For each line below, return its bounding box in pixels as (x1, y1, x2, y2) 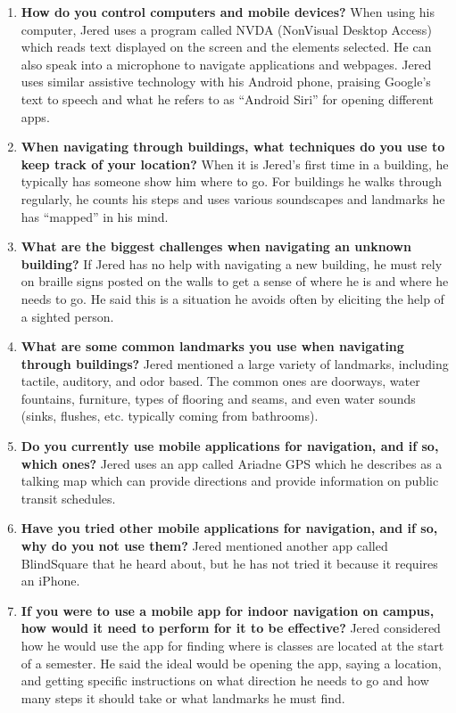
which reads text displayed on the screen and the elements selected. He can (21, 37, 432, 56)
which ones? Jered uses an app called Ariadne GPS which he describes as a (21, 454, 443, 472)
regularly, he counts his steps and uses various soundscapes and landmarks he (21, 189, 445, 208)
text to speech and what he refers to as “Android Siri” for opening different (21, 89, 434, 108)
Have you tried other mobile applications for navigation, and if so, (21, 519, 438, 537)
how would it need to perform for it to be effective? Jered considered (21, 619, 441, 637)
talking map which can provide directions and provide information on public (21, 471, 439, 490)
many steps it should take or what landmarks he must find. (21, 688, 345, 707)
